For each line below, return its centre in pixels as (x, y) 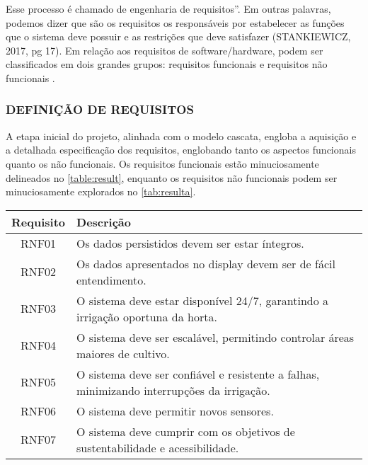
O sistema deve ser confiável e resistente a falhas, (198, 374)
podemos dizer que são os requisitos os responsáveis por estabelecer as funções (175, 22)
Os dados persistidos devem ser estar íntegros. (190, 243)
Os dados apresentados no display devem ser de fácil (206, 263)
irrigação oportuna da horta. (147, 316)
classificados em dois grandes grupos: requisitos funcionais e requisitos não (167, 64)
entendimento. (111, 280)
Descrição (104, 222)
